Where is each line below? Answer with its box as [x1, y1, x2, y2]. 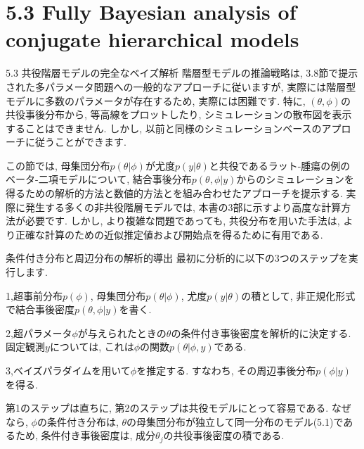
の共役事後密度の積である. [163, 428, 285, 443]
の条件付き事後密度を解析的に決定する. [171, 325, 351, 340]
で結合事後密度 [6, 302, 74, 317]
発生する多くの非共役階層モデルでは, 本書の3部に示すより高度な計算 [25, 199, 342, 214]
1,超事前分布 [6, 288, 63, 303]
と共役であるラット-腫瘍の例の [209, 158, 351, 172]
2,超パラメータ [6, 325, 72, 340]
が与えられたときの [77, 325, 167, 340]
